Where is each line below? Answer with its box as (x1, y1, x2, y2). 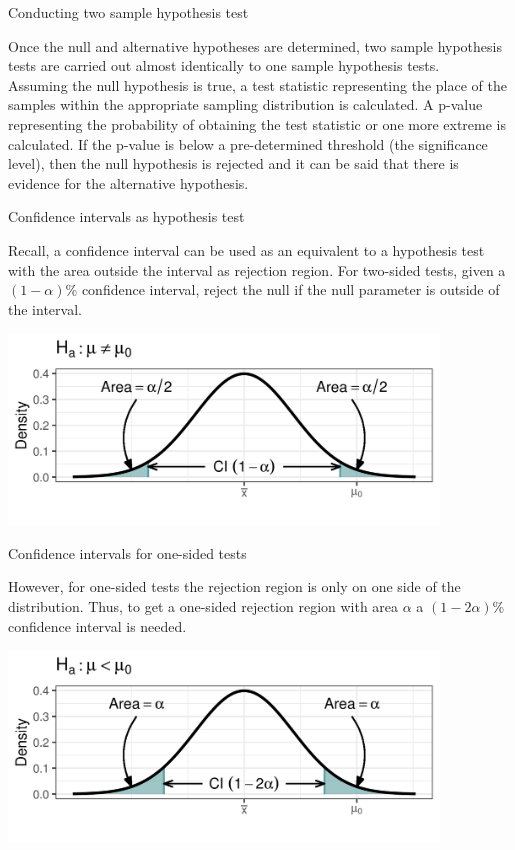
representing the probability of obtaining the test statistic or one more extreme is (8, 113, 506, 134)
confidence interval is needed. (8, 615, 187, 636)
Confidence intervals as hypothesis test (8, 206, 245, 227)
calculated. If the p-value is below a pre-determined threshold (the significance (8, 133, 488, 154)
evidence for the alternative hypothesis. (8, 172, 249, 193)
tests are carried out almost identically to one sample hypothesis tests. (8, 55, 440, 76)
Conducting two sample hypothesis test (8, 2, 249, 22)
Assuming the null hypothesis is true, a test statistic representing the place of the (8, 74, 507, 95)
